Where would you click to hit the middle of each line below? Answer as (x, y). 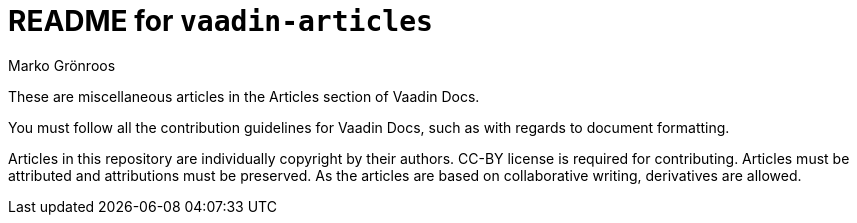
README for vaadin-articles (220, 21)
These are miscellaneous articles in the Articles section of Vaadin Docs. (244, 96)
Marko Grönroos (62, 65)
